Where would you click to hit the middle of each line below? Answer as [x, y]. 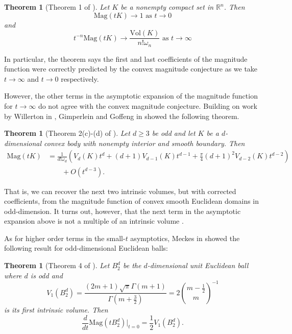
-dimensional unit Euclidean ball [198, 265]
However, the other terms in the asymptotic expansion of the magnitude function [131, 96]
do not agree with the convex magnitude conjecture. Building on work [148, 106]
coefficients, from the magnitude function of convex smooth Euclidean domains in [132, 201]
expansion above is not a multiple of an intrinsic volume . [94, 221]
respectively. [80, 78]
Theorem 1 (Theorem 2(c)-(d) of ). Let [67, 133]
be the [132, 265]
